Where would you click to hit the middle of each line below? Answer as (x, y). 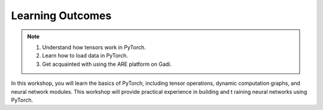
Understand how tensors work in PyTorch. (94, 47)
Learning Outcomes (61, 16)
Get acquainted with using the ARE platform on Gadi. (107, 64)
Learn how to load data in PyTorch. (85, 56)
